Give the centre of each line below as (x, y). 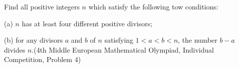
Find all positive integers (42, 6)
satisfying (119, 40)
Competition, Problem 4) (42, 59)
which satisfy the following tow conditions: (153, 6)
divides (15, 49)
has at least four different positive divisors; (87, 23)
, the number (198, 40)
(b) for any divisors (33, 40)
